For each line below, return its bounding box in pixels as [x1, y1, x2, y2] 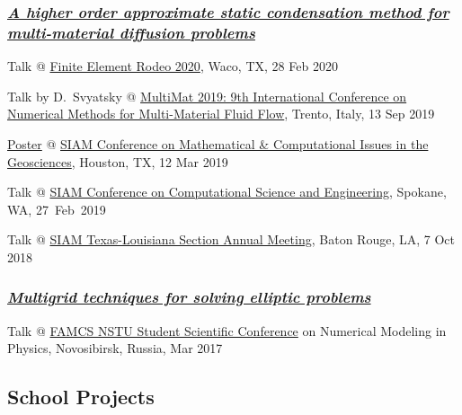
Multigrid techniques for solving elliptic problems [7, 286, 371, 308]
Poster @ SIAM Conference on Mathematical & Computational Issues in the [7, 134, 429, 153]
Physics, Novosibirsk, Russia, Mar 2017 [7, 339, 223, 358]
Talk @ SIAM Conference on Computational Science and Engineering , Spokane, [7, 182, 447, 201]
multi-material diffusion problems [7, 21, 255, 43]
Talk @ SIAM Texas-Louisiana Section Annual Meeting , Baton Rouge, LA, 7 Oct [7, 230, 455, 249]
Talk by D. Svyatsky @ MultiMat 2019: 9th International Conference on [7, 86, 407, 105]
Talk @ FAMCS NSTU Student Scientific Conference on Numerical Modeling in [7, 321, 447, 340]
